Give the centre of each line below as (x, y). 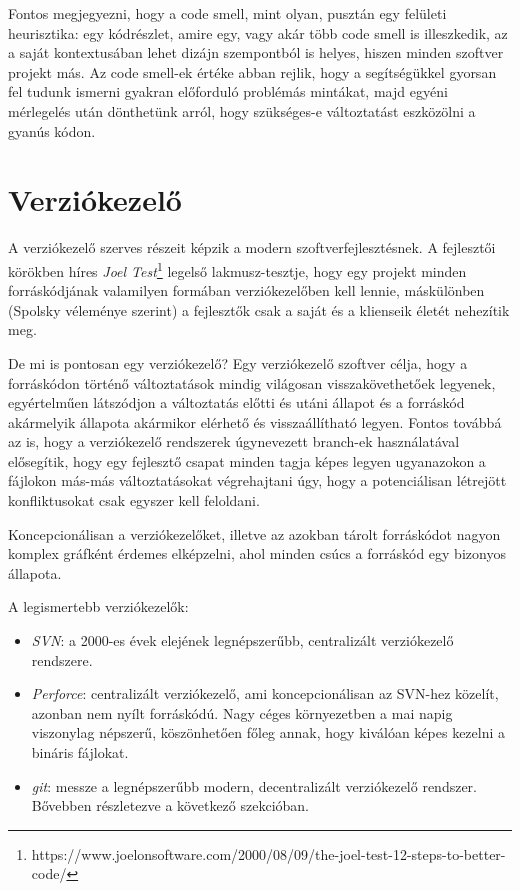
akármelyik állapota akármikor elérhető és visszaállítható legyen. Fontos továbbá (255, 421)
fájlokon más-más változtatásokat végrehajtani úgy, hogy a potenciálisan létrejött (257, 480)
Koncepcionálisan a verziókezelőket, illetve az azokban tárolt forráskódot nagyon (254, 533)
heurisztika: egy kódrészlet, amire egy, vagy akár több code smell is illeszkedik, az (258, 32)
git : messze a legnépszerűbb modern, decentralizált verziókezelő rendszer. (254, 785)
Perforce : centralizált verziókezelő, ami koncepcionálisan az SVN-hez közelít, (265, 693)
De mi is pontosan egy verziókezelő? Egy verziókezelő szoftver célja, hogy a (238, 362)
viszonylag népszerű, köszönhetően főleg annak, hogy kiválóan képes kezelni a (268, 732)
